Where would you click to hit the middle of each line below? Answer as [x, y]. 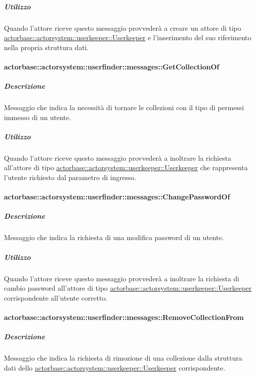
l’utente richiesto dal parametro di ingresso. [70, 177]
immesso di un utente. [38, 117]
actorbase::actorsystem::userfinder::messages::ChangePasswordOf [117, 197]
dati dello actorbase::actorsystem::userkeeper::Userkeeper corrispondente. [115, 367]
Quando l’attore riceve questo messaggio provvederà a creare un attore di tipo [123, 28]
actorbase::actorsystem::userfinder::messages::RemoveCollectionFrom [124, 317]
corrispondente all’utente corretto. [56, 297]
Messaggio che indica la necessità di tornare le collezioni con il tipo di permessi [124, 107]
